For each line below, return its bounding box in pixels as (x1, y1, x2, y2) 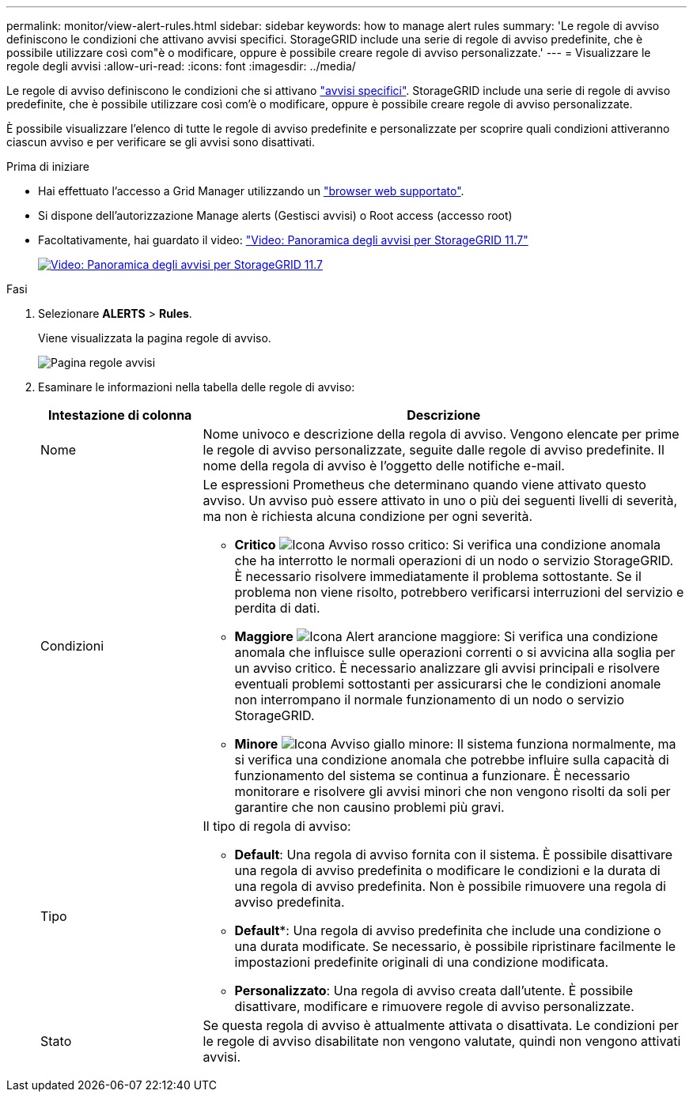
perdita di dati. (234, 600, 320, 616)
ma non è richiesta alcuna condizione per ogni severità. (203, 508, 533, 524)
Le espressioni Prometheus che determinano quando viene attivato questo (203, 477, 646, 492)
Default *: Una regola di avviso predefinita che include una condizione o (234, 923, 661, 938)
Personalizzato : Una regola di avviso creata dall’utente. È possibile (234, 983, 633, 998)
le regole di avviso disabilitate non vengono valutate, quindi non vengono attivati (203, 1033, 681, 1049)
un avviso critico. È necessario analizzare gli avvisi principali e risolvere (234, 660, 660, 676)
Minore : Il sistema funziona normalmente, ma (234, 736, 676, 752)
